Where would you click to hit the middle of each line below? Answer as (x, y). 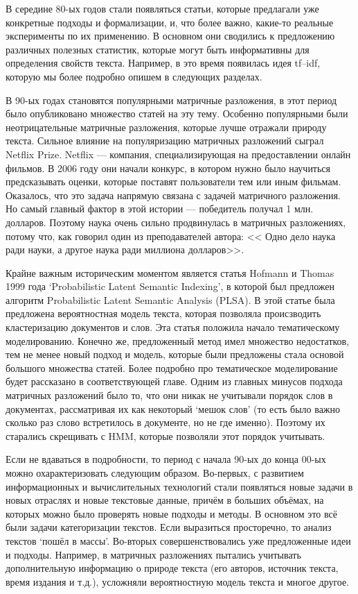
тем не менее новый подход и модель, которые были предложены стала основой (175, 354)
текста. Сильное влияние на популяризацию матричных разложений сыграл (165, 141)
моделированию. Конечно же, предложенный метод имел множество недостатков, (178, 340)
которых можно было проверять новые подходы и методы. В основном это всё (171, 513)
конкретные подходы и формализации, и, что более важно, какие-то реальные (170, 22)
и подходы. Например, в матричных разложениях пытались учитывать (153, 554)
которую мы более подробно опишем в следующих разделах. (134, 76)
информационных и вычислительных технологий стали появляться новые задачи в (179, 486)
